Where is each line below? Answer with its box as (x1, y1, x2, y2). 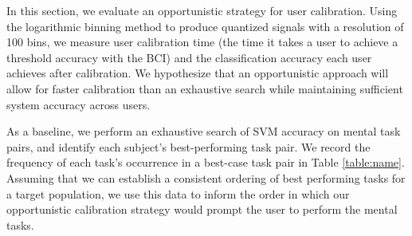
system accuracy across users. (6, 96, 151, 112)
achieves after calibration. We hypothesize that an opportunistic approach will (6, 65, 389, 81)
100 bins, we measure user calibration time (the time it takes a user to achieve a (6, 33, 398, 50)
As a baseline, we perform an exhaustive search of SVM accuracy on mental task (6, 123, 401, 140)
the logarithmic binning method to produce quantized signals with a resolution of (6, 18, 404, 34)
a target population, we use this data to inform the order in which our (6, 185, 350, 202)
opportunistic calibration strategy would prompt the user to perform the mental (6, 201, 398, 218)
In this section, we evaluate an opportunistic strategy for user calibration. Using (6, 2, 398, 18)
